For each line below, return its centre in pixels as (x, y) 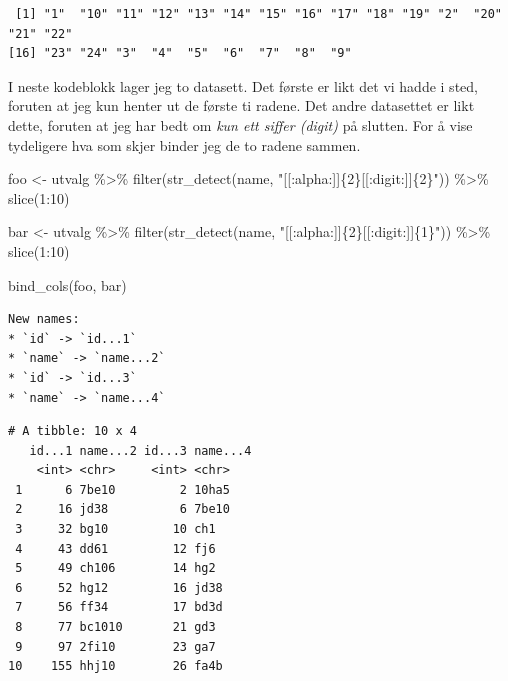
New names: (44, 319)
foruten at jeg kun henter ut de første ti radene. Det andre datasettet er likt (241, 105)
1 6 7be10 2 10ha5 (122, 489)
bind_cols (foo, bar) (67, 284)
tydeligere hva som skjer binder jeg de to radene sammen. (184, 144)
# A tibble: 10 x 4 (72, 431)
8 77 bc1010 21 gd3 (115, 627)
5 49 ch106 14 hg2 (115, 568)
